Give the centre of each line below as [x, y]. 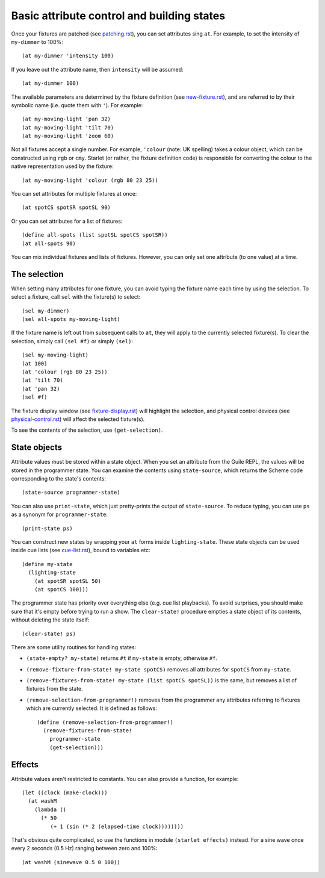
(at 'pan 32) [41, 389]
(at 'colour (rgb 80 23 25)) [65, 372]
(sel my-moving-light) [55, 355]
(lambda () [50, 809]
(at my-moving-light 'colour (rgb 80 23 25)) [90, 180]
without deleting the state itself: [50, 620]
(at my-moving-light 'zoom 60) [68, 136]
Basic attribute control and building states [118, 16]
